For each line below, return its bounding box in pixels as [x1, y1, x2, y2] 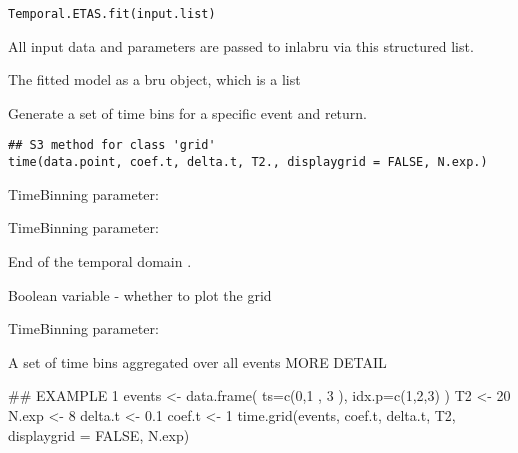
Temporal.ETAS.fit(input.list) [8, 7, 216, 21]
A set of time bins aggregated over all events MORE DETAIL [8, 351, 387, 372]
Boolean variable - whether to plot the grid [8, 284, 272, 305]
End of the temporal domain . [8, 250, 192, 271]
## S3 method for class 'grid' [8, 138, 216, 153]
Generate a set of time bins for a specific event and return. [8, 102, 368, 123]
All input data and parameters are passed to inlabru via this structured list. [8, 35, 474, 56]
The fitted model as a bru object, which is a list [8, 69, 301, 90]
